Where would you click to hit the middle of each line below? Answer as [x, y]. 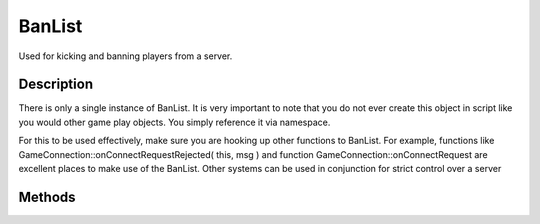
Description [56, 84]
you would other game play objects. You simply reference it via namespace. [174, 122]
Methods [47, 196]
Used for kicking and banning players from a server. [125, 56]
